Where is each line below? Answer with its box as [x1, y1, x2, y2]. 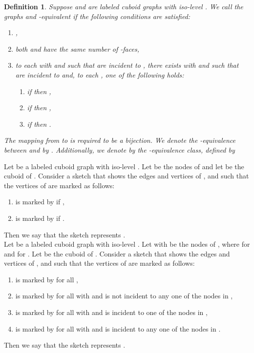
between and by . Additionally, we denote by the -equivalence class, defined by [4, 144, 235, 155]
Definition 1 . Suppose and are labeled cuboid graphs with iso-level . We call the [4, 1, 243, 11]
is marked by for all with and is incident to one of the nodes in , [15, 307, 208, 317]
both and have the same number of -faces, [15, 43, 139, 54]
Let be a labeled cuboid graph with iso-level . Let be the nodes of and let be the [4, 161, 244, 171]
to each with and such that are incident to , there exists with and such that [15, 60, 239, 70]
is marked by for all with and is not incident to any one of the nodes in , [15, 291, 233, 301]
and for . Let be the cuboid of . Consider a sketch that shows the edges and [4, 248, 230, 258]
